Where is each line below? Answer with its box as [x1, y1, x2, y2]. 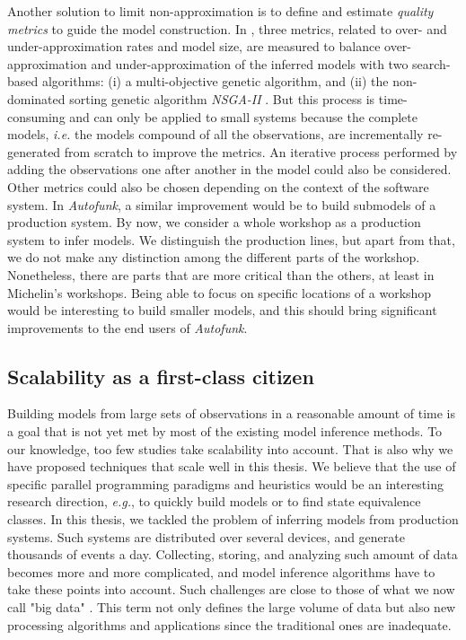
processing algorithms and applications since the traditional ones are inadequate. [7, 615, 452, 634]
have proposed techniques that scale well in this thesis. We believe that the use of [7, 457, 456, 476]
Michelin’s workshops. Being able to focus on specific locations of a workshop [7, 283, 432, 302]
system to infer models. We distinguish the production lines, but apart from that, [7, 230, 455, 249]
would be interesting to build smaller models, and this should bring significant [7, 301, 437, 320]
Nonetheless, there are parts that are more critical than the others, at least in [7, 265, 435, 284]
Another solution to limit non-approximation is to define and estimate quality [7, 2, 434, 20]
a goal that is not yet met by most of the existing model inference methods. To [7, 422, 443, 441]
